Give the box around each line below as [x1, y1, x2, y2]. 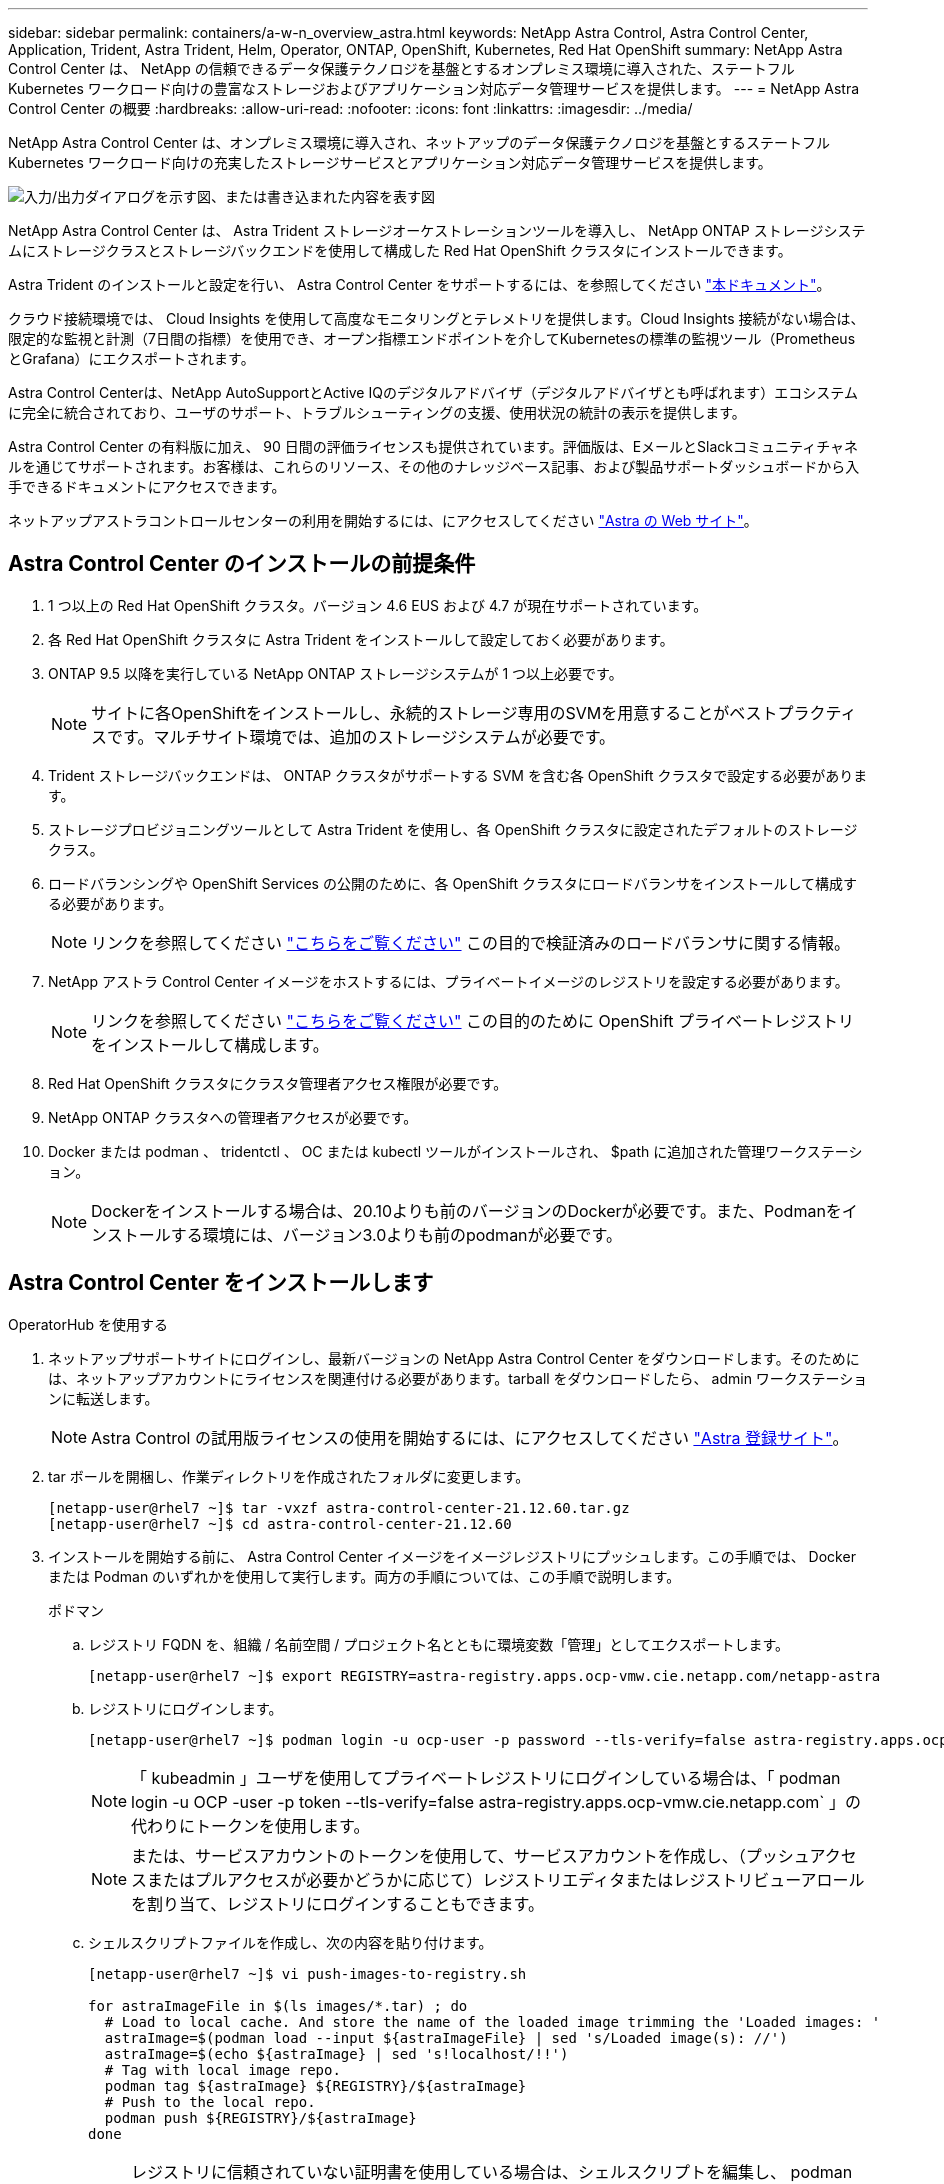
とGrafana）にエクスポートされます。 [8, 350, 255, 367]
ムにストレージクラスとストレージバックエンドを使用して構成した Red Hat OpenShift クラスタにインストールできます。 [8, 242, 792, 259]
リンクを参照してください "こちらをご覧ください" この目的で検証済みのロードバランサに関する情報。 [91, 932, 851, 953]
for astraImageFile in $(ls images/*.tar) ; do [88, 1997, 468, 2014]
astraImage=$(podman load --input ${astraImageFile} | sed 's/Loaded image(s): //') [104, 2029, 788, 2046]
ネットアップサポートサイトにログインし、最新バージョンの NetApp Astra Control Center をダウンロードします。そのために [48, 1349, 860, 1367]
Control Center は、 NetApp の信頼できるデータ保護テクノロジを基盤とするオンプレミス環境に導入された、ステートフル [8, 60, 795, 77]
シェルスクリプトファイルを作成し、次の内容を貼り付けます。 [88, 1933, 493, 1951]
